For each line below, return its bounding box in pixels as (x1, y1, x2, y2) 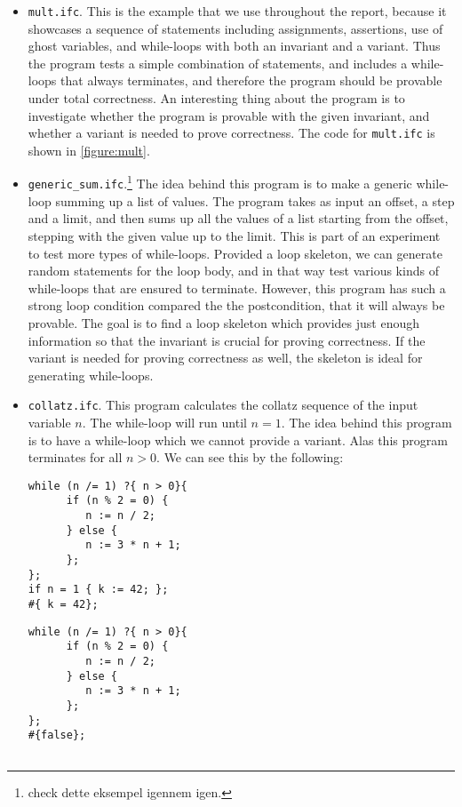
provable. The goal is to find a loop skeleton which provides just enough (28, 313, 420, 332)
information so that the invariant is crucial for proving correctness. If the (28, 331, 426, 349)
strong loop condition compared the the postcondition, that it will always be (28, 296, 445, 315)
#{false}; (28, 729, 86, 742)
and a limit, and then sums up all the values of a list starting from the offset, (28, 209, 449, 228)
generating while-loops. (28, 365, 154, 384)
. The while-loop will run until (82, 412, 247, 431)
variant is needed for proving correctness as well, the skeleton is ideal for (28, 348, 423, 367)
